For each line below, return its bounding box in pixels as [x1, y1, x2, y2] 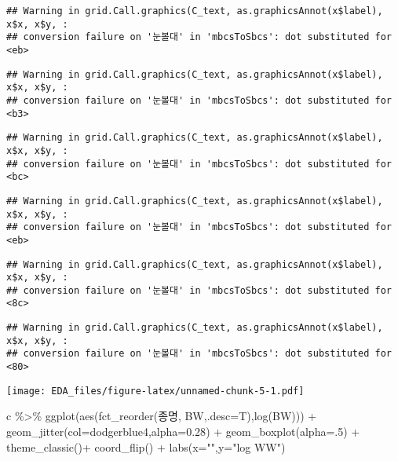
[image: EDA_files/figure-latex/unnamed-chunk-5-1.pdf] [6, 385, 305, 397]
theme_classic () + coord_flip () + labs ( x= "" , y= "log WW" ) [6, 438, 286, 455]
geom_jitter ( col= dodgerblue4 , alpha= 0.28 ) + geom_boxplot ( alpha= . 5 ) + [6, 423, 360, 439]
